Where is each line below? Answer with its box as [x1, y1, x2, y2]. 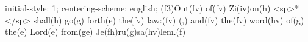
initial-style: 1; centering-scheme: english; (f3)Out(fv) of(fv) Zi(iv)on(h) [5, 2, 271, 14]
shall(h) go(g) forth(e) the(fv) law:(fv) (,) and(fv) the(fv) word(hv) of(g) [33, 13, 304, 26]
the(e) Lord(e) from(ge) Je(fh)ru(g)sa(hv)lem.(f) [5, 25, 186, 38]
